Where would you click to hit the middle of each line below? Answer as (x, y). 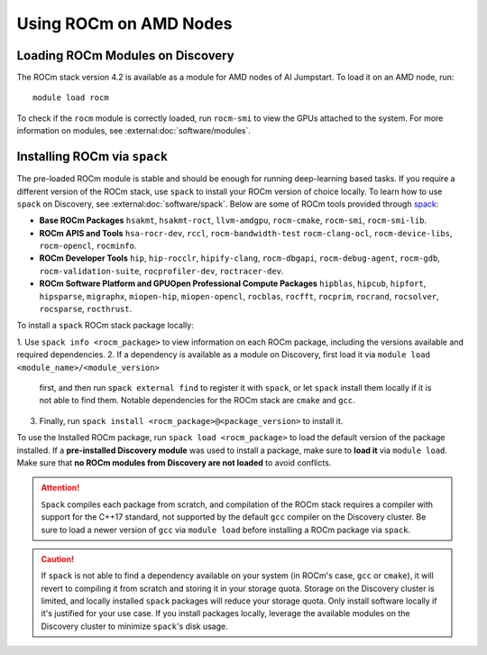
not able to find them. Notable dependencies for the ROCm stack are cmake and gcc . (197, 401)
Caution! (58, 558)
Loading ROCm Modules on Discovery (125, 55)
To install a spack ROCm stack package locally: (105, 326)
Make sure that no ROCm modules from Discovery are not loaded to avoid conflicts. (174, 462)
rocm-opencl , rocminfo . (88, 246)
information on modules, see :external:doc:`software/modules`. (134, 131)
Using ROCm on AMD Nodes (124, 23)
